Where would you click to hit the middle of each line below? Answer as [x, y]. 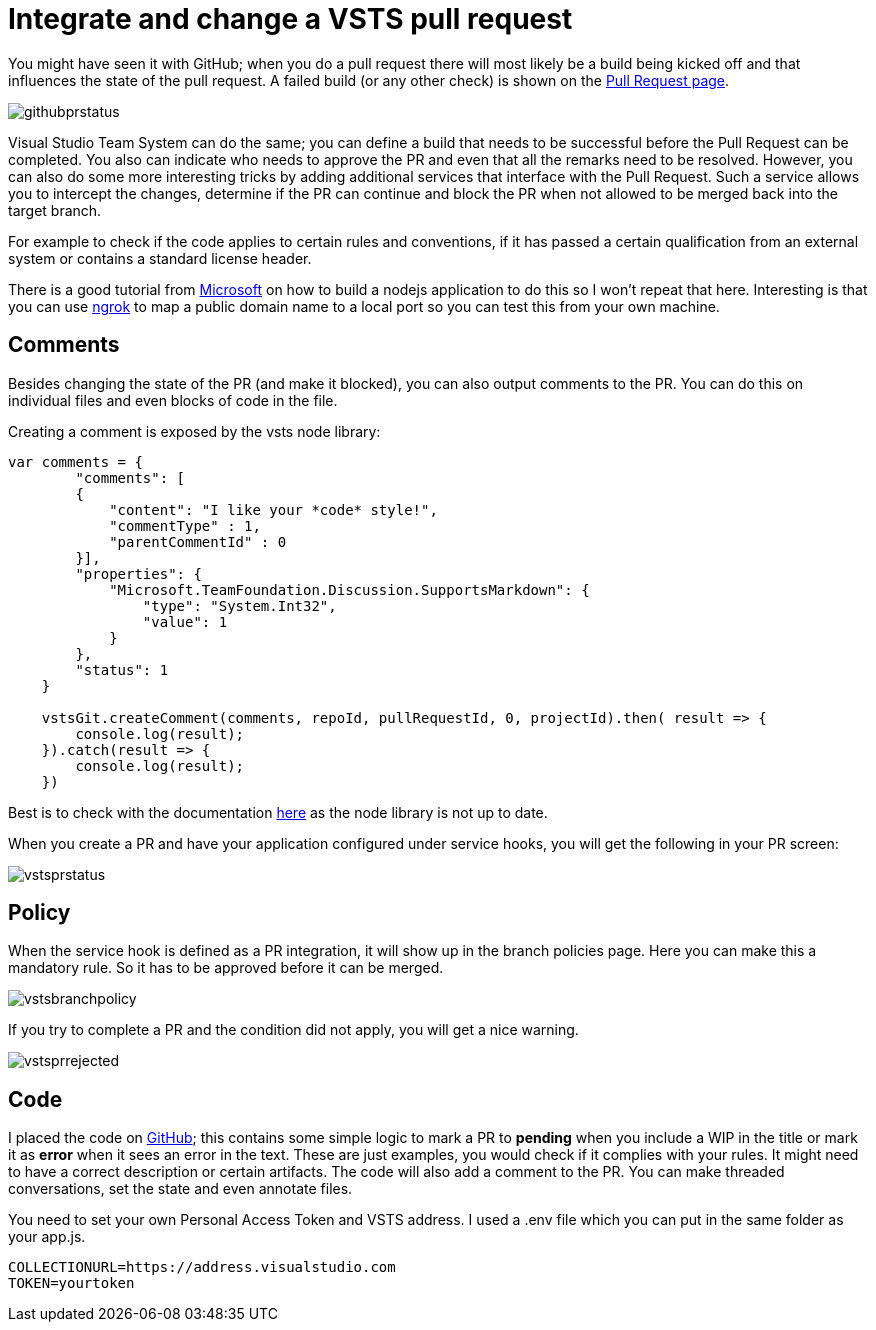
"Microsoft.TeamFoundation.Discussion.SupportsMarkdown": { [349, 589]
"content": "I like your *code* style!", [273, 509]
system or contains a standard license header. [160, 258]
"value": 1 [185, 621]
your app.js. [47, 1237]
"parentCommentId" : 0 [198, 541]
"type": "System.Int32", [239, 605]
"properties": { [138, 573]
